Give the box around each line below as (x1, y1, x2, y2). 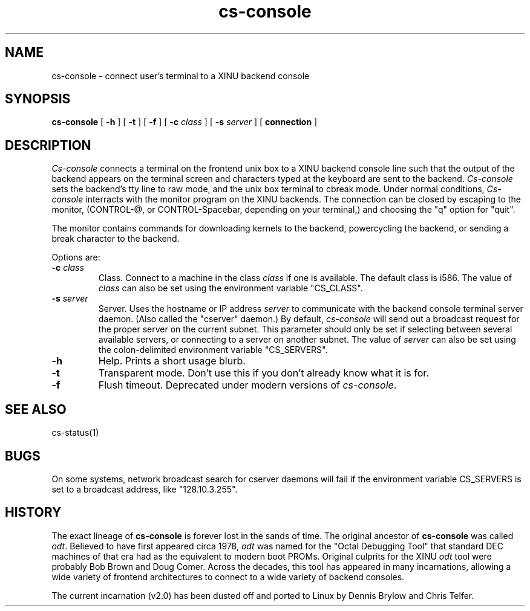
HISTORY (5, 505, 62, 520)
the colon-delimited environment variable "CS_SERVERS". (98, 344, 328, 355)
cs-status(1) (51, 427, 99, 438)
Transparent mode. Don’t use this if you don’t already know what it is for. (98, 367, 429, 380)
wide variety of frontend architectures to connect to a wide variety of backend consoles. (51, 571, 405, 582)
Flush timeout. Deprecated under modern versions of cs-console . (98, 379, 397, 392)
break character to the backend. (51, 233, 180, 244)
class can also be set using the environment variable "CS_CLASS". (98, 283, 363, 294)
